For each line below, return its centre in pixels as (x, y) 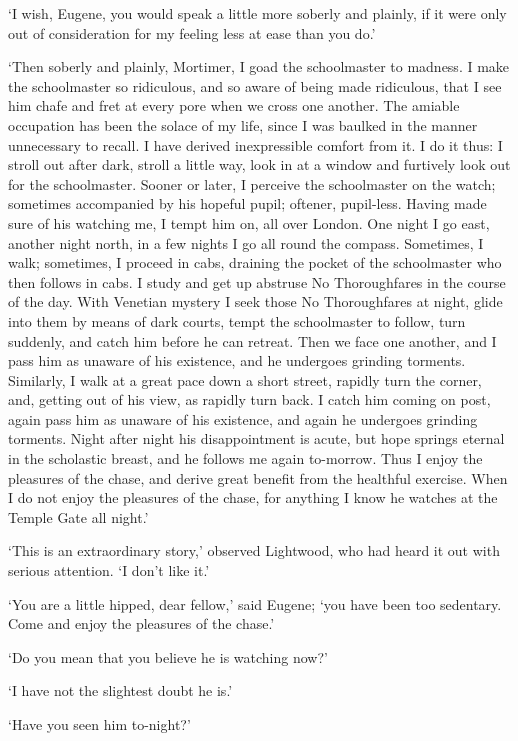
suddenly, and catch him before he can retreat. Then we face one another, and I (252, 340)
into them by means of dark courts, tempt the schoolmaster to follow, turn (237, 320)
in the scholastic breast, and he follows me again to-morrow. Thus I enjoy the (245, 458)
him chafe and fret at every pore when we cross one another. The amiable (234, 105)
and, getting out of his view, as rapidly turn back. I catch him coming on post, (249, 399)
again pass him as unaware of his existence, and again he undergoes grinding (243, 418)
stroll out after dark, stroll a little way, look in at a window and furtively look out (259, 164)
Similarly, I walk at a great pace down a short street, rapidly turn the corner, (245, 379)
